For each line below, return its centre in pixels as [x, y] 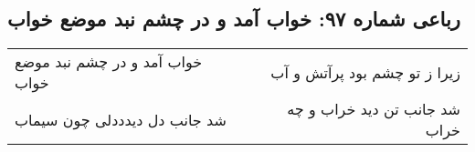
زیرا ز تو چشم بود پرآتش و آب [365, 72]
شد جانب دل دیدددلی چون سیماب [121, 119]
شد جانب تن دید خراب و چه [374, 109]
